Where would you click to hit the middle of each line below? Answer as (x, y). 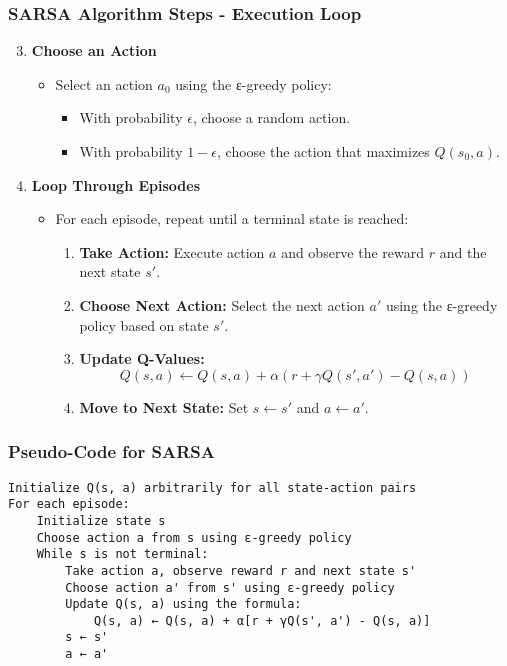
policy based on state (144, 324)
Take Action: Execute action (172, 251)
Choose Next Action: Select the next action (222, 304)
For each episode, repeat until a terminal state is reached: (232, 218)
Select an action (104, 83)
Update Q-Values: (142, 358)
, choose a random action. (271, 117)
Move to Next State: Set (164, 406)
